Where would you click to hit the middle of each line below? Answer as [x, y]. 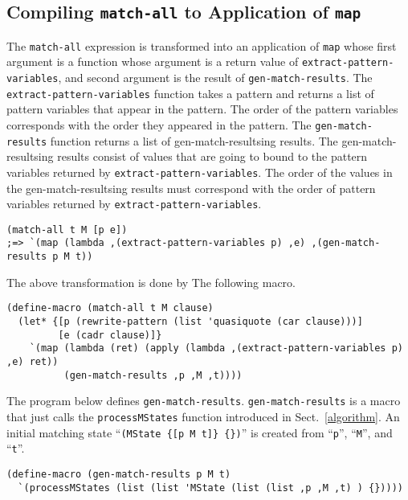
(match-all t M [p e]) [67, 230]
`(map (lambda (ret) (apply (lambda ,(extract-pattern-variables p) [216, 348]
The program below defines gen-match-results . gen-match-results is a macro [204, 401]
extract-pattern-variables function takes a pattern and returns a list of [190, 93]
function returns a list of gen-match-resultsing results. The [194, 140]
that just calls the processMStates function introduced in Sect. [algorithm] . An [203, 416]
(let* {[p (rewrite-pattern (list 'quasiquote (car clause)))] [190, 322]
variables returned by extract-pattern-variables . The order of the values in [200, 172]
